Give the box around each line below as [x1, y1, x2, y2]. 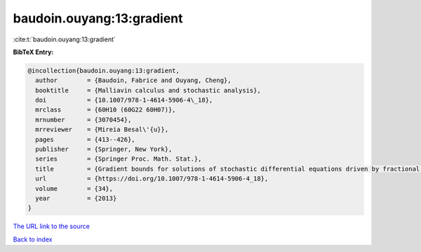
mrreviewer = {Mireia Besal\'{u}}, [35, 126, 168, 133]
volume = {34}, [35, 185, 114, 192]
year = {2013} [35, 194, 117, 202]
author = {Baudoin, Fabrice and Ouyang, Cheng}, [35, 77, 232, 84]
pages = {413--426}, [35, 135, 136, 143]
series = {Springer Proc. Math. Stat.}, [35, 155, 202, 163]
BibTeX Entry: [13, 48, 54, 56]
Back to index [13, 235, 53, 244]
